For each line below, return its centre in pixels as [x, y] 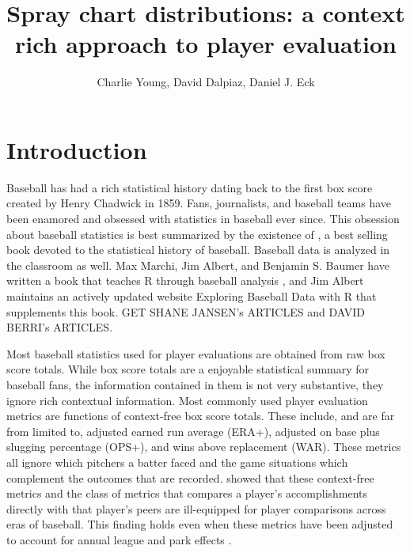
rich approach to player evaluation [206, 44]
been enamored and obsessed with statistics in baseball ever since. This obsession [203, 219]
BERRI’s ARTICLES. [60, 327]
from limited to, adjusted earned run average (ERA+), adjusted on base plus [193, 431]
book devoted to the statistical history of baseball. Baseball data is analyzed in [198, 250]
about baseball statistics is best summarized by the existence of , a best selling [197, 234]
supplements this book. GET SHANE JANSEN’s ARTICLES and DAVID [186, 311]
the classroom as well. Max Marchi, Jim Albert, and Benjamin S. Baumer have [198, 265]
